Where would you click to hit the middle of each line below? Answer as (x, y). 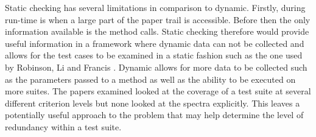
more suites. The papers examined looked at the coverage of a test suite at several (158, 91)
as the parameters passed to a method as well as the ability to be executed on (150, 79)
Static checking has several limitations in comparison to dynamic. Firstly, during (155, 7)
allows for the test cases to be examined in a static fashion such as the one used (154, 55)
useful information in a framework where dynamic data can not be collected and (155, 43)
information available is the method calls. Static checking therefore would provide (157, 31)
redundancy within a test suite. (63, 126)
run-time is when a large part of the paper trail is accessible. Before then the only (158, 19)
